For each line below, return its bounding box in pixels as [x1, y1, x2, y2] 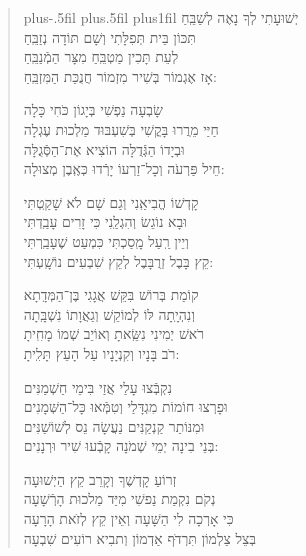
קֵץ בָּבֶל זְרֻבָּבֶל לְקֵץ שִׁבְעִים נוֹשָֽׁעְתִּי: [23, 250, 214, 271]
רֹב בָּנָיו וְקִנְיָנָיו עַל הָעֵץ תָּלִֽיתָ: [23, 342, 180, 363]
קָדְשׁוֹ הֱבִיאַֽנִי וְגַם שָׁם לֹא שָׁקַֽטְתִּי [23, 191, 199, 212]
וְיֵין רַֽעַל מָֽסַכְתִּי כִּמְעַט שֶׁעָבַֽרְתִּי [23, 230, 189, 251]
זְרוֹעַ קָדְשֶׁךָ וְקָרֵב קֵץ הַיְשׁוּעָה [23, 468, 177, 489]
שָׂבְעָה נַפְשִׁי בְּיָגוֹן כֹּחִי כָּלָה [23, 99, 163, 120]
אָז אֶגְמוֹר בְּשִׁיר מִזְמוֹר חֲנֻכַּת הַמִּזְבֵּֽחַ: [23, 65, 217, 86]
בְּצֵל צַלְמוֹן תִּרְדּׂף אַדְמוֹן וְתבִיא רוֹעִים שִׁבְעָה [23, 527, 257, 548]
